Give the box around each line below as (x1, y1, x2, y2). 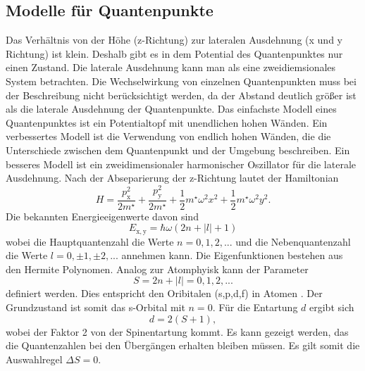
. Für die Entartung (212, 300, 298, 315)
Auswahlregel (6, 351, 63, 366)
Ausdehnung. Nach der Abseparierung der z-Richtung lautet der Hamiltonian (6, 170, 339, 185)
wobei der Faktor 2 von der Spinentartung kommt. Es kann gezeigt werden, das (6, 324, 349, 339)
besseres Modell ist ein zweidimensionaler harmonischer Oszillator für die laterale (6, 156, 357, 171)
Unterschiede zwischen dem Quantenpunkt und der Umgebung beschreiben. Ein (6, 142, 350, 157)
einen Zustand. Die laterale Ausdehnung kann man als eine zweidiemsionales (6, 60, 336, 75)
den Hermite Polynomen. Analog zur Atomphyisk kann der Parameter (6, 261, 309, 276)
